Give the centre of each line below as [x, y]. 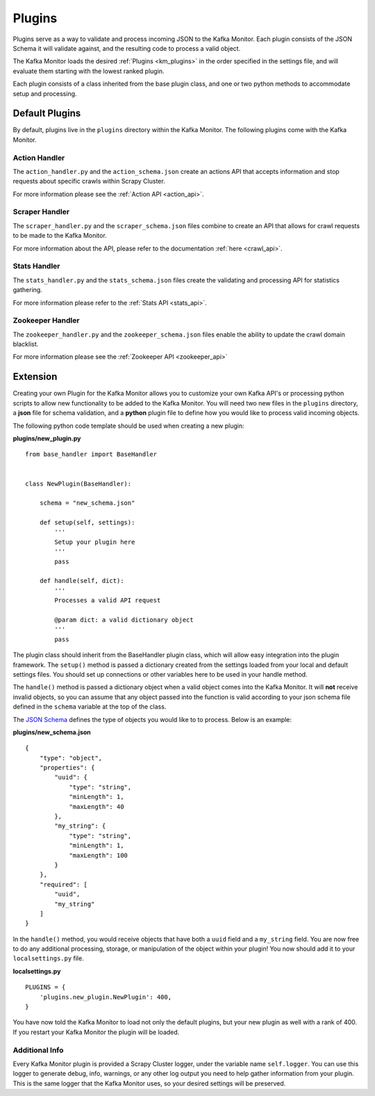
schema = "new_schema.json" [87, 503]
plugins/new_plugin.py [47, 438]
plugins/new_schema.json [52, 732]
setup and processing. [45, 93]
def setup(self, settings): [87, 523]
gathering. [28, 290]
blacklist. [26, 344]
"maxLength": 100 [99, 855]
